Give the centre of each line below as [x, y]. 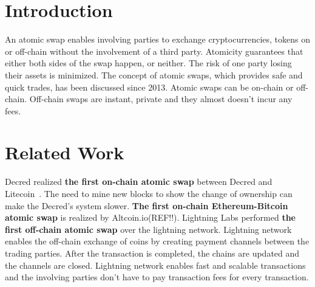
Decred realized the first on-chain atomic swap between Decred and [139, 182]
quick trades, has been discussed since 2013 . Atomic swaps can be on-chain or [149, 87]
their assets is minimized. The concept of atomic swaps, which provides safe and [154, 74]
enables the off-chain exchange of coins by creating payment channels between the [157, 241]
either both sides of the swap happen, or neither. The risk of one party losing [148, 63]
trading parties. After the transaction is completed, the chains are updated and [152, 253]
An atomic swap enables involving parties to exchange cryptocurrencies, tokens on [157, 39]
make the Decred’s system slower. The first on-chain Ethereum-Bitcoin [147, 205]
